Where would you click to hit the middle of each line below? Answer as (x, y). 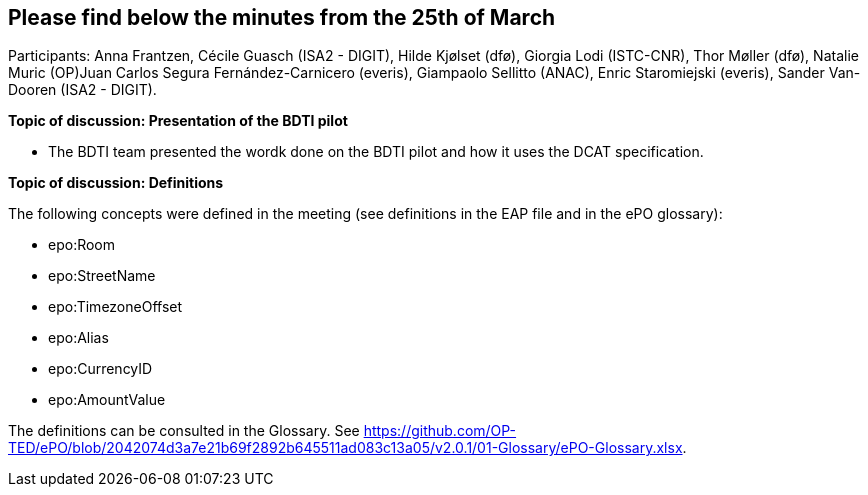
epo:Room (82, 245)
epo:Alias (78, 338)
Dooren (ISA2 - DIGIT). (82, 90)
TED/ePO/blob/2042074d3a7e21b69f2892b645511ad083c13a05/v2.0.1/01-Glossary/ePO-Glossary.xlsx (345, 448)
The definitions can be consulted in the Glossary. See (184, 431)
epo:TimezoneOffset (115, 307)
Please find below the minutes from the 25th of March (282, 17)
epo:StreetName (102, 276)
